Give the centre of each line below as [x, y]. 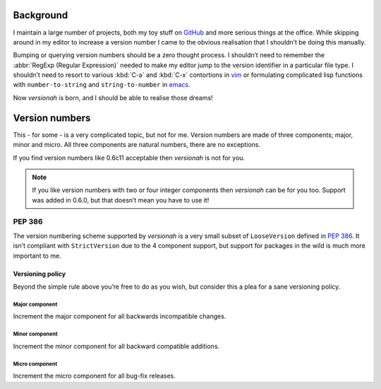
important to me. [37, 256]
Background [41, 15]
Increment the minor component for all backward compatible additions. [116, 346]
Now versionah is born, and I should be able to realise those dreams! [113, 97]
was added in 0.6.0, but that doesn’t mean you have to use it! [121, 200]
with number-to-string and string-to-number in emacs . [102, 85]
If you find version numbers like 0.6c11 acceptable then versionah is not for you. [129, 157]
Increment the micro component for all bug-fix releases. [94, 376]
